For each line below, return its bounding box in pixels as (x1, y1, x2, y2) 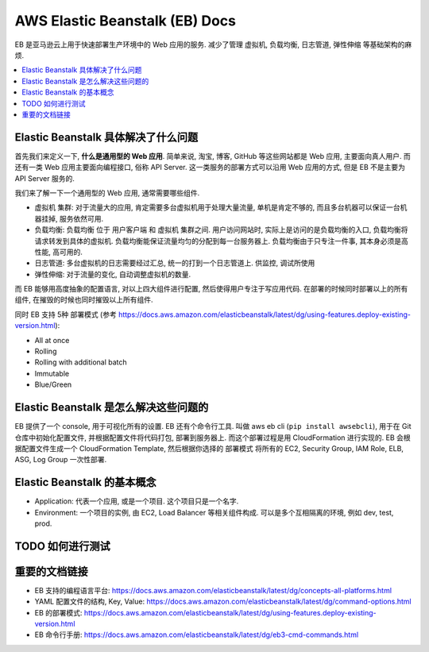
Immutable (34, 368, 70, 378)
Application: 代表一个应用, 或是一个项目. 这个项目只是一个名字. (34, 496, 239, 506)
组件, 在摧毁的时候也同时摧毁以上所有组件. (14, 295, 154, 305)
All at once (34, 335, 70, 345)
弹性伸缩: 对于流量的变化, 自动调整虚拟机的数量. (34, 269, 191, 279)
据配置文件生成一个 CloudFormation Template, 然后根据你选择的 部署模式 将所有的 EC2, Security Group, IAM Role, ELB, (14, 443, 404, 453)
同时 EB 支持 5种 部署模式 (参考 (14, 310, 117, 319)
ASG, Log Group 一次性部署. (14, 455, 107, 465)
